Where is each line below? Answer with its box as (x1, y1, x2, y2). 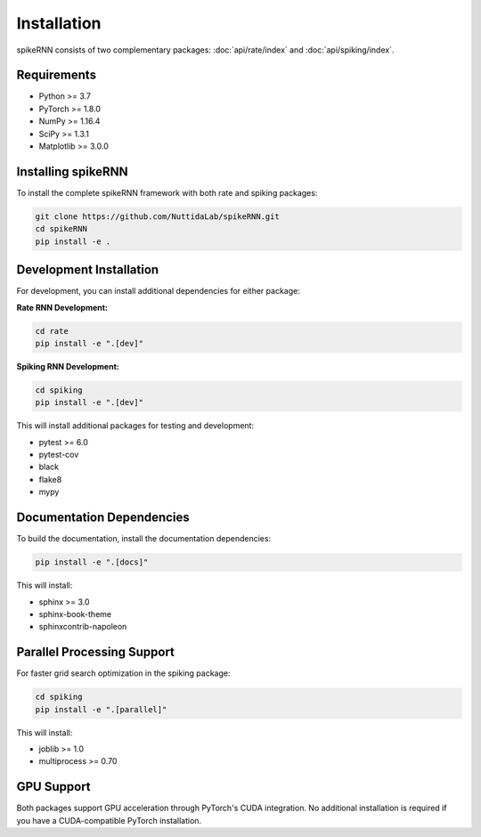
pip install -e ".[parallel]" (35, 704, 167, 714)
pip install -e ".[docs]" (35, 557, 149, 567)
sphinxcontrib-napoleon (38, 622, 127, 632)
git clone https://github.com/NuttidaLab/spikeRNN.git (35, 211, 280, 222)
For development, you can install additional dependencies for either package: (16, 286, 300, 297)
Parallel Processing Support (16, 645, 175, 660)
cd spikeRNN (35, 223, 88, 234)
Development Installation (16, 263, 159, 278)
